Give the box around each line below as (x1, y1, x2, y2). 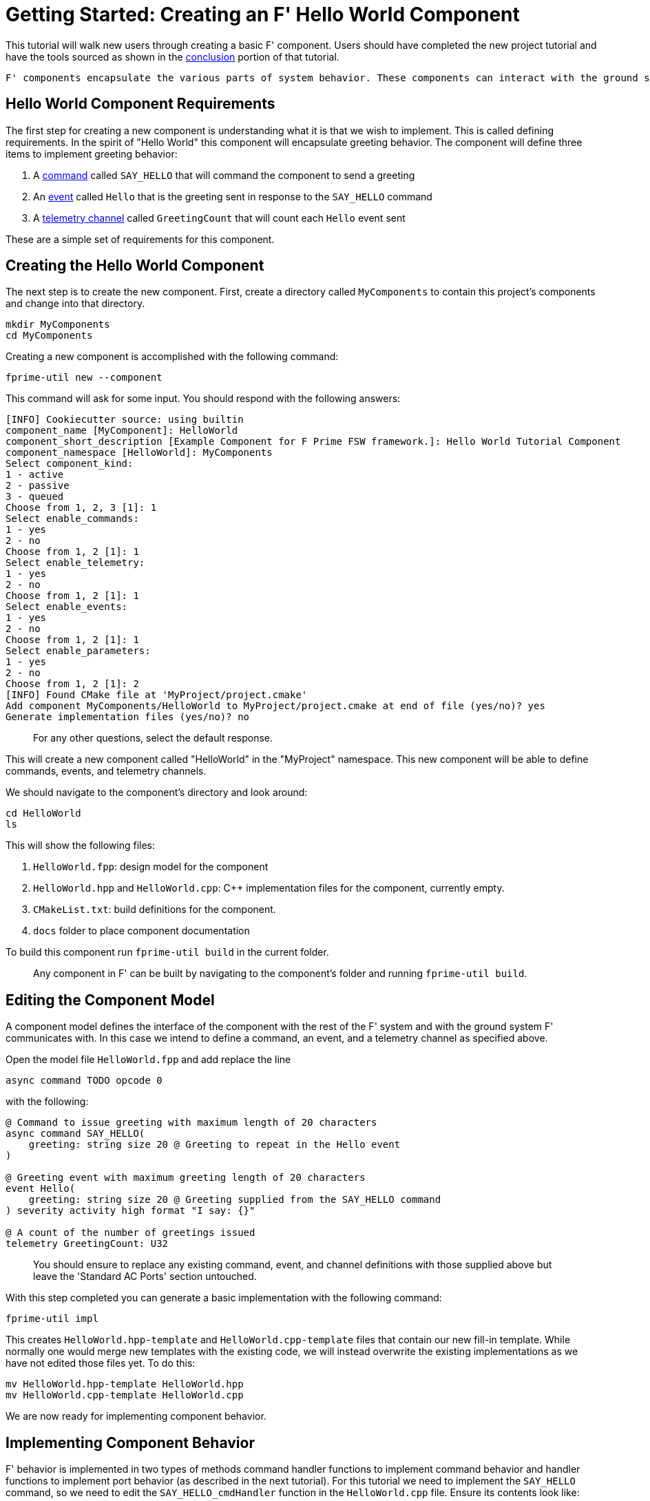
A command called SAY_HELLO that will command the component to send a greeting (33, 169, 415, 181)
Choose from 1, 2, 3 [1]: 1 (6, 502, 157, 514)
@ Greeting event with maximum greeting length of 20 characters (6, 1172, 366, 1184)
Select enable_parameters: (6, 645, 151, 657)
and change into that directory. (6, 297, 145, 310)
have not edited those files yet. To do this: (6, 1357, 196, 1369)
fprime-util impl (6, 1313, 98, 1325)
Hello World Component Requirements (6, 95, 275, 113)
